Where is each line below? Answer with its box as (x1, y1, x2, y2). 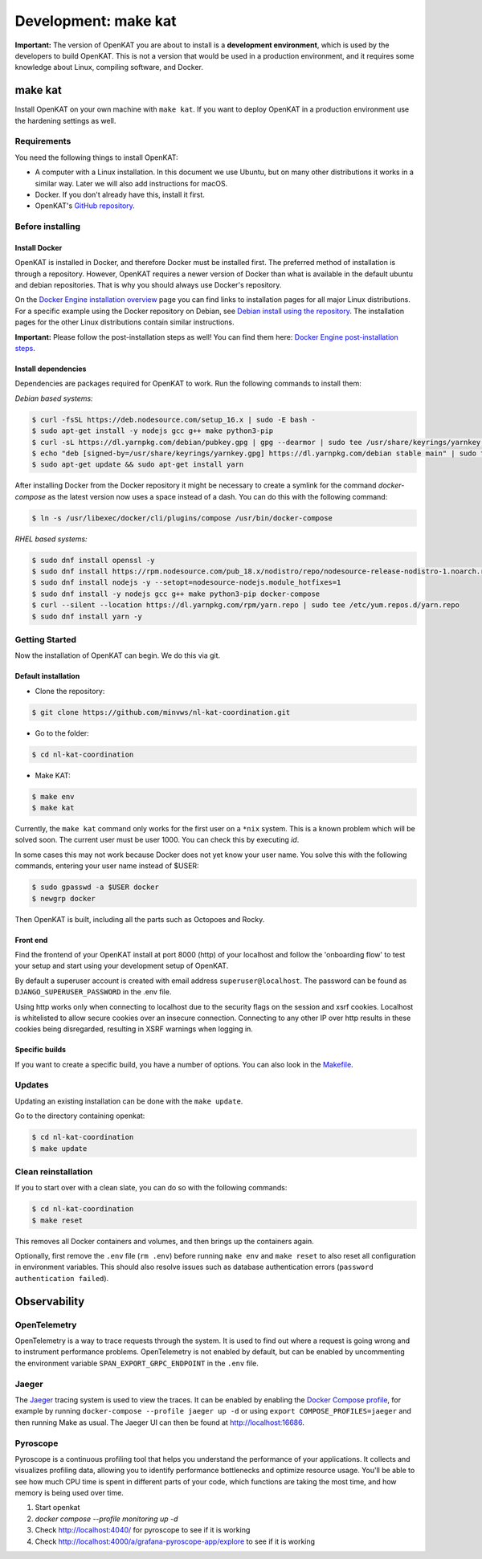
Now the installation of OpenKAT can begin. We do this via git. (14, 651, 221, 660)
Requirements (14, 136, 71, 147)
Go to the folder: (35, 728, 90, 738)
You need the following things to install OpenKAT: (14, 153, 178, 162)
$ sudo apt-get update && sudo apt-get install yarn (31, 460, 244, 469)
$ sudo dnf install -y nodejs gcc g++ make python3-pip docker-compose (31, 589, 321, 598)
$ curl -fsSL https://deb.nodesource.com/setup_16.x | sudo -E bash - (31, 414, 317, 424)
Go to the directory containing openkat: (14, 1111, 145, 1120)
